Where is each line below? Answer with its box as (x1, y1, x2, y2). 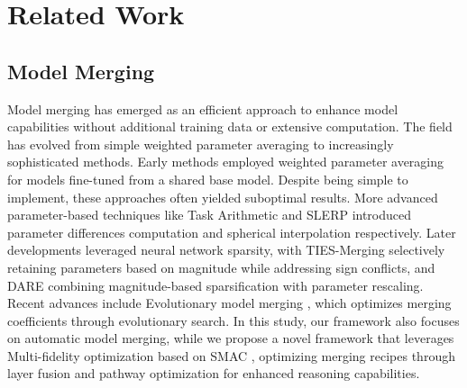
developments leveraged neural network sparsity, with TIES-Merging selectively (7, 240, 445, 259)
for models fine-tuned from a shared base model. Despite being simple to (7, 169, 408, 188)
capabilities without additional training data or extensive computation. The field (7, 117, 453, 136)
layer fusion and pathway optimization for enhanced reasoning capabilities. (7, 364, 420, 383)
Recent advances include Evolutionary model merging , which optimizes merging (7, 293, 452, 312)
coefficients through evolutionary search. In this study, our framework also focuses (7, 311, 460, 329)
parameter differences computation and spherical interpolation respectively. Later (7, 222, 456, 241)
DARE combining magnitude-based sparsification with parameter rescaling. (7, 275, 424, 294)
